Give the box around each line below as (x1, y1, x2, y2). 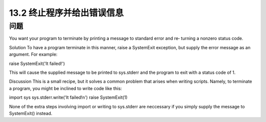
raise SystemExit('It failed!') (9, 61, 65, 66)
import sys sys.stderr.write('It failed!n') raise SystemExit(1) (9, 94, 128, 100)
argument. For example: (9, 52, 58, 58)
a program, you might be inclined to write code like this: (9, 85, 122, 91)
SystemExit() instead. (9, 110, 53, 116)
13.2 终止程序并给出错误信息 (9, 7, 124, 18)
